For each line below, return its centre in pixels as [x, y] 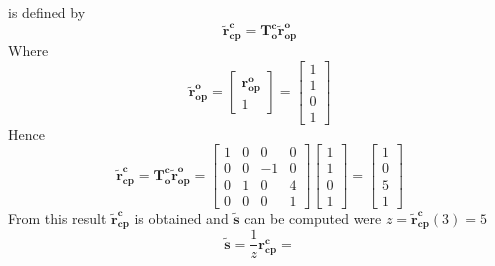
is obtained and [181, 217]
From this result [57, 217]
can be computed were [313, 217]
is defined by [47, 12]
